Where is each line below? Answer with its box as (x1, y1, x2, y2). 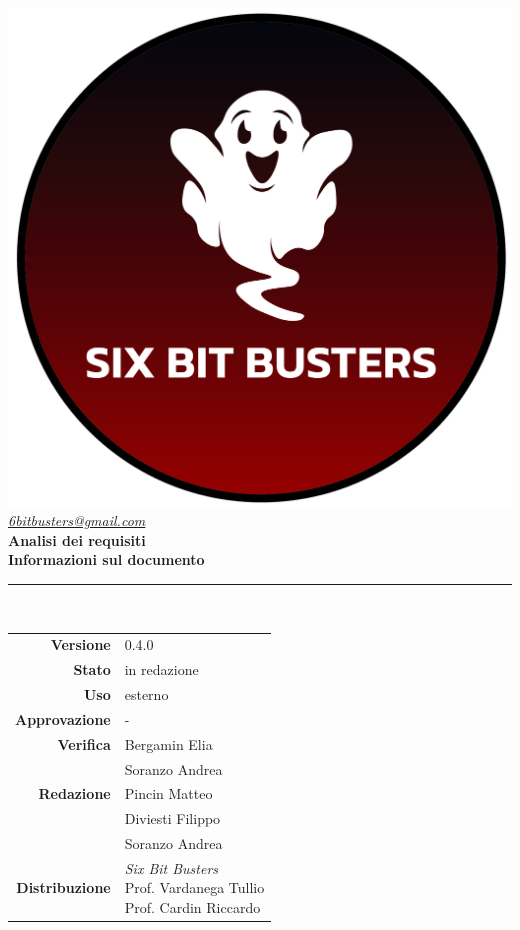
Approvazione (15, 708, 111, 729)
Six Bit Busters (124, 857, 219, 878)
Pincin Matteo (124, 783, 213, 804)
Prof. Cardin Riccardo (124, 897, 261, 918)
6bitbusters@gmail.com (8, 510, 146, 531)
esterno (124, 683, 169, 704)
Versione (50, 634, 111, 655)
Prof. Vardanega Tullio (124, 877, 265, 898)
